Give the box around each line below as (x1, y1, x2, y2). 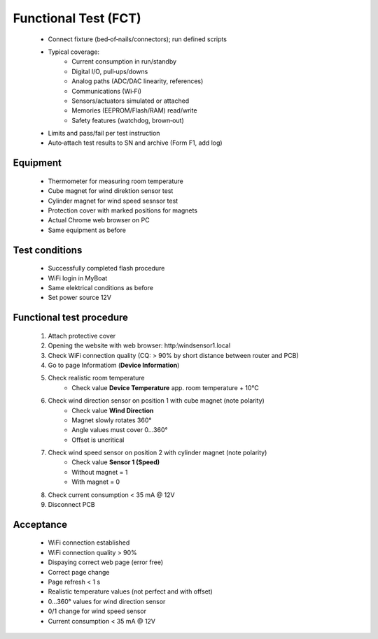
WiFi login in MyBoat (48, 273, 108, 282)
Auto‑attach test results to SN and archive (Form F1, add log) (48, 138, 223, 147)
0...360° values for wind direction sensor (48, 597, 166, 605)
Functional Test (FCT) (13, 10, 141, 26)
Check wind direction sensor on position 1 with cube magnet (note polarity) (48, 396, 265, 405)
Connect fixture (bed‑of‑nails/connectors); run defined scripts (48, 35, 227, 43)
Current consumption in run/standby (71, 57, 177, 66)
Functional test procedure (13, 312, 129, 324)
